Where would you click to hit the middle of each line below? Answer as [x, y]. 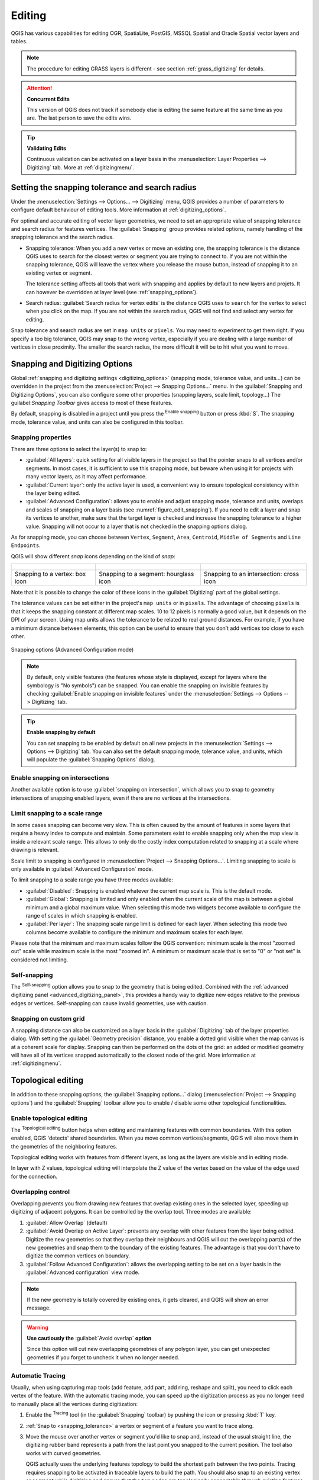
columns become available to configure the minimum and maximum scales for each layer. [135, 932]
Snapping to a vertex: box [50, 574]
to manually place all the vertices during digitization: [74, 1404]
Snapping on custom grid [48, 1018]
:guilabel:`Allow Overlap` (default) [66, 1222]
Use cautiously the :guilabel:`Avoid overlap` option [89, 1339]
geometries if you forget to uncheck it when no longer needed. [103, 1357]
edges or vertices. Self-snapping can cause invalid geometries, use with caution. [109, 1003]
